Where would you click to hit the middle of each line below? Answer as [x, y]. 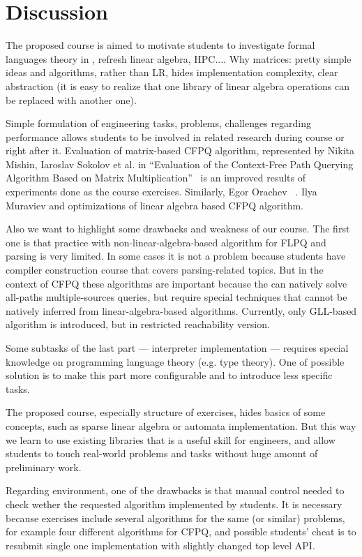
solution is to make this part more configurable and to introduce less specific [169, 375]
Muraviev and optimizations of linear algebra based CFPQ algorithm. [154, 205]
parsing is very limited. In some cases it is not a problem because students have [176, 256]
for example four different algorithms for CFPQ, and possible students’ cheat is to [181, 532]
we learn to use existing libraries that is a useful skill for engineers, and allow [171, 439]
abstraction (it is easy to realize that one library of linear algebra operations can [178, 86]
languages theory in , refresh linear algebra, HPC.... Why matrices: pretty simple [179, 58]
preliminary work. [44, 467]
